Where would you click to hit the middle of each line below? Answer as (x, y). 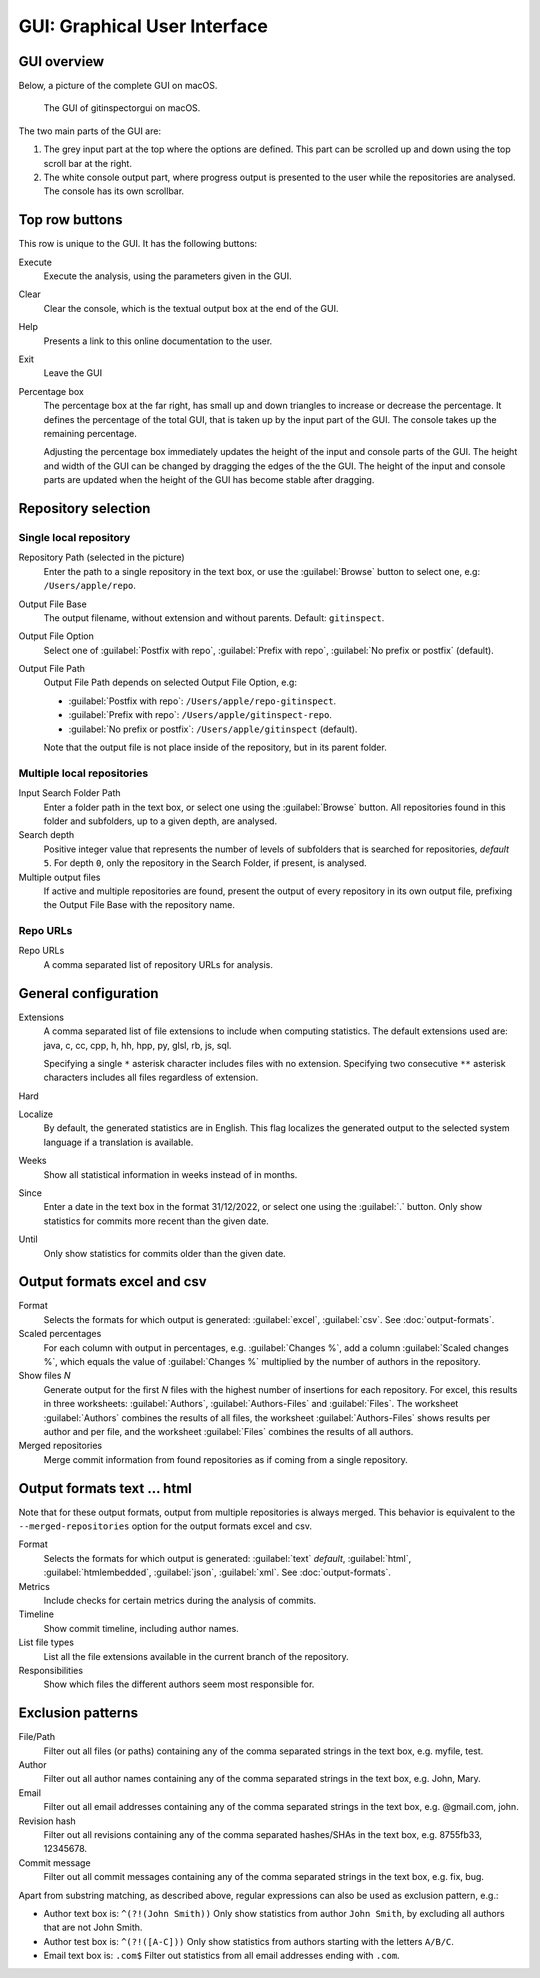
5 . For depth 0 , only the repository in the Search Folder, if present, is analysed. (205, 863)
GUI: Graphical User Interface (143, 26)
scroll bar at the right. (87, 163)
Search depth (46, 835)
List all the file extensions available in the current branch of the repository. (196, 1656)
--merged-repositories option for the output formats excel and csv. (165, 1526)
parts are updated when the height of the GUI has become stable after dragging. (209, 480)
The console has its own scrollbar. (114, 191)
